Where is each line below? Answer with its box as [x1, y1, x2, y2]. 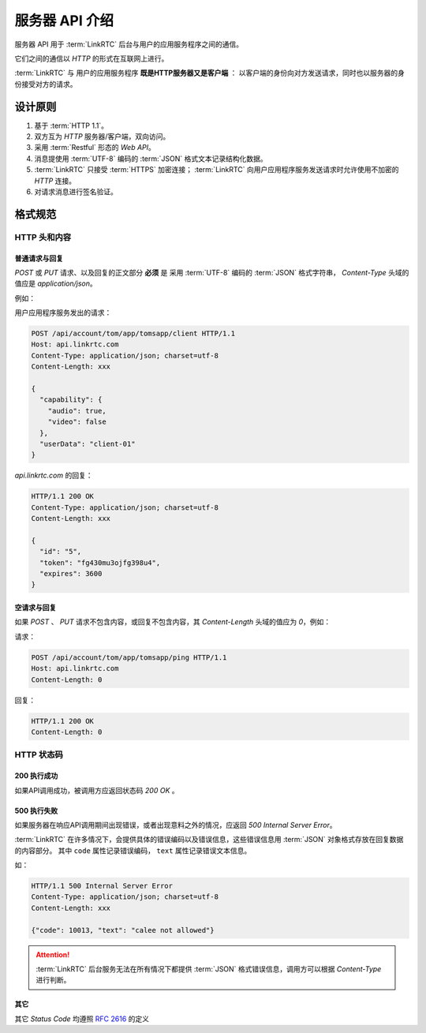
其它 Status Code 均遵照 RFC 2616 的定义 [14, 1014, 150, 1024]
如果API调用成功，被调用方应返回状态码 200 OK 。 [14, 785, 179, 795]
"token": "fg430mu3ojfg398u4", [39, 558, 161, 567]
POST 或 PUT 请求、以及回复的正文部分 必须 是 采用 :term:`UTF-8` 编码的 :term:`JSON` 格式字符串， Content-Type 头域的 [14, 268, 409, 277]
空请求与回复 [14, 603, 57, 612]
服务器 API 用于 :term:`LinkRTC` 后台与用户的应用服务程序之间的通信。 [14, 39, 244, 49]
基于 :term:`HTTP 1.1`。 [34, 121, 108, 130]
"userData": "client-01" [39, 440, 136, 448]
